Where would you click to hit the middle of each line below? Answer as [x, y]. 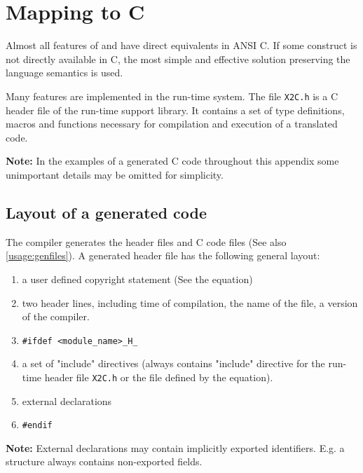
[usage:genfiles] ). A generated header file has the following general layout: [163, 255]
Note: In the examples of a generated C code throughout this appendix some [172, 161]
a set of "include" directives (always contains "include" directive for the [173, 363]
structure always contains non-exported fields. [104, 461]
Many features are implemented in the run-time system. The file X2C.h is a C [172, 96]
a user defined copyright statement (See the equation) [137, 279]
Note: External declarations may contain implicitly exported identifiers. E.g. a [175, 447]
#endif [37, 426]
